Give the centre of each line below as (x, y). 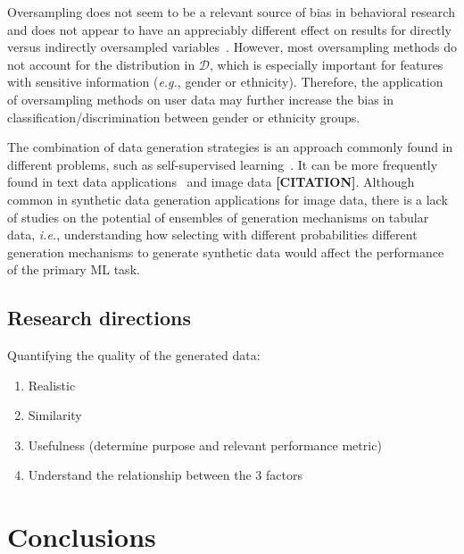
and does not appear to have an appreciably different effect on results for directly (229, 29)
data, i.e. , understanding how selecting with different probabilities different (212, 235)
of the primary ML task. (74, 269)
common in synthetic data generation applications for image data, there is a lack (228, 199)
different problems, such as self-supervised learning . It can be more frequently (223, 164)
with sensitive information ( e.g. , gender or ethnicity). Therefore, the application (225, 82)
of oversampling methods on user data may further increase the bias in (201, 99)
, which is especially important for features (327, 64)
